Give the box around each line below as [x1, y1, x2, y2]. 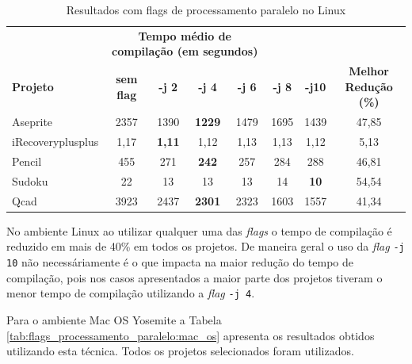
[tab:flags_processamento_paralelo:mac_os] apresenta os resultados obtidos [6, 327, 375, 343]
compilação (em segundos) [112, 43, 258, 59]
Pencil [12, 153, 42, 169]
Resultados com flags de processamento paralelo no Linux [66, 2, 346, 17]
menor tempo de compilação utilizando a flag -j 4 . [6, 285, 255, 301]
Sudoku [12, 172, 48, 189]
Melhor [349, 63, 389, 79]
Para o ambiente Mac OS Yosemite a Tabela [6, 311, 222, 328]
